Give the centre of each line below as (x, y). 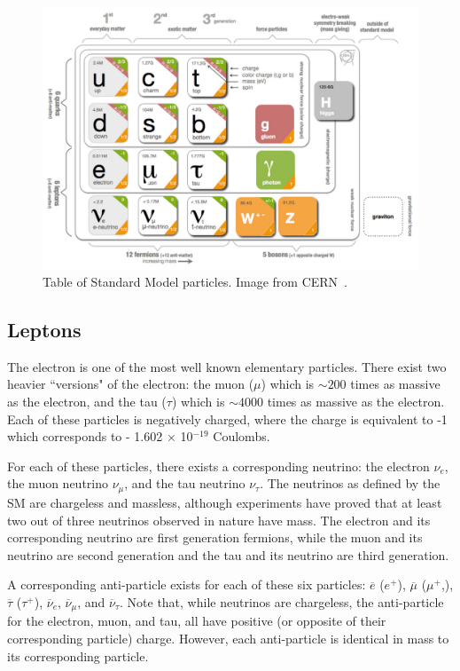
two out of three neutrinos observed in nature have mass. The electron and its (219, 520)
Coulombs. (242, 436)
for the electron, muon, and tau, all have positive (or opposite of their (197, 621)
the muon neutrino (58, 483)
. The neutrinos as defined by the (350, 483)
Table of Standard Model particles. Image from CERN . (195, 282)
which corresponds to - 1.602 (85, 436)
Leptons (44, 330)
